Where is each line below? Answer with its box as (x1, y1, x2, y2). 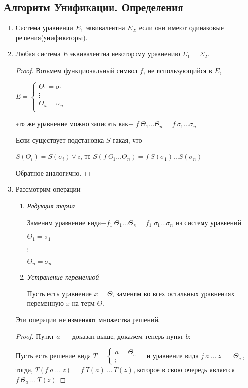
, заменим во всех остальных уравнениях (112, 288, 235, 298)
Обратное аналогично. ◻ (15, 167, 90, 178)
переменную (27, 298, 64, 308)
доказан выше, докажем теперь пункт (72, 331, 183, 341)
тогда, (15, 364, 33, 375)
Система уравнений (15, 23, 73, 33)
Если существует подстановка (15, 134, 104, 145)
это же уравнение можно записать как (15, 118, 129, 129)
